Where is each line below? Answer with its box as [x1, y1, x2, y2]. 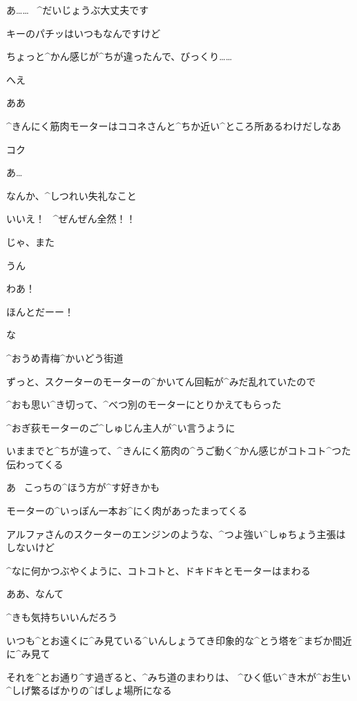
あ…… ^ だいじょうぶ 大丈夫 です [6, 3, 149, 17]
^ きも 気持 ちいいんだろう [6, 610, 117, 624]
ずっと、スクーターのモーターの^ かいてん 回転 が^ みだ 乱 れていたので [6, 374, 316, 388]
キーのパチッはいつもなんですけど [6, 26, 161, 40]
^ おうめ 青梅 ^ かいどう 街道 [6, 350, 124, 365]
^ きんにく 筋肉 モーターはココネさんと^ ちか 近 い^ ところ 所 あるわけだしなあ [6, 118, 342, 133]
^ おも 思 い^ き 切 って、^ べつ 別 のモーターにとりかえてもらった [6, 397, 282, 412]
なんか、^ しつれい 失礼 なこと [6, 188, 137, 202]
